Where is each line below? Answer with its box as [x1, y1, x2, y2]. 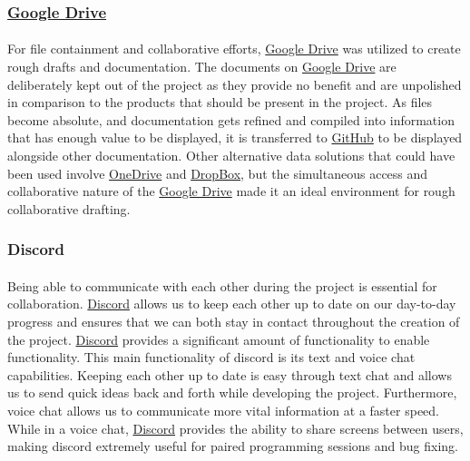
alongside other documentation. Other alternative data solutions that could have [7, 146, 455, 164]
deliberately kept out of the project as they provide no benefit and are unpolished [7, 74, 462, 93]
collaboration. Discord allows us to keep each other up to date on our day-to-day [7, 294, 456, 313]
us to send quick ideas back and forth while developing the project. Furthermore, [7, 383, 457, 402]
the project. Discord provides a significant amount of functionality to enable [7, 329, 430, 348]
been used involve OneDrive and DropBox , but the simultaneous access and [7, 163, 428, 182]
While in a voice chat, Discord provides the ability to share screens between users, [7, 418, 464, 437]
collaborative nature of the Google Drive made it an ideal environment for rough [7, 181, 455, 201]
